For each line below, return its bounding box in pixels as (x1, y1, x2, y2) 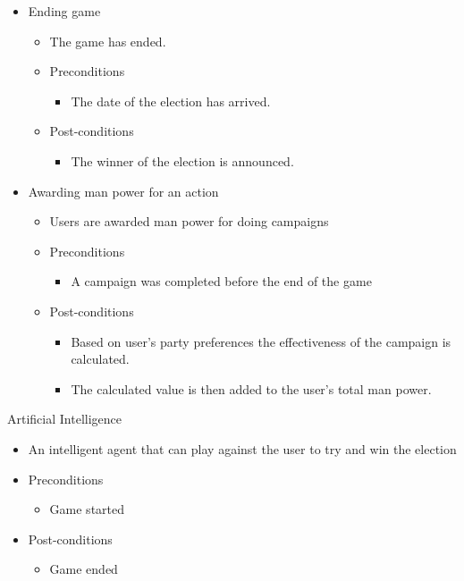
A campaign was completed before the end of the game (71, 272, 372, 290)
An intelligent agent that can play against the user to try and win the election (28, 439, 457, 458)
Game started (49, 500, 125, 518)
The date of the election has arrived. (71, 91, 271, 110)
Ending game (28, 2, 101, 20)
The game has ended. (49, 31, 166, 50)
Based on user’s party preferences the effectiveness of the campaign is (71, 332, 451, 350)
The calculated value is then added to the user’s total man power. (71, 379, 432, 398)
